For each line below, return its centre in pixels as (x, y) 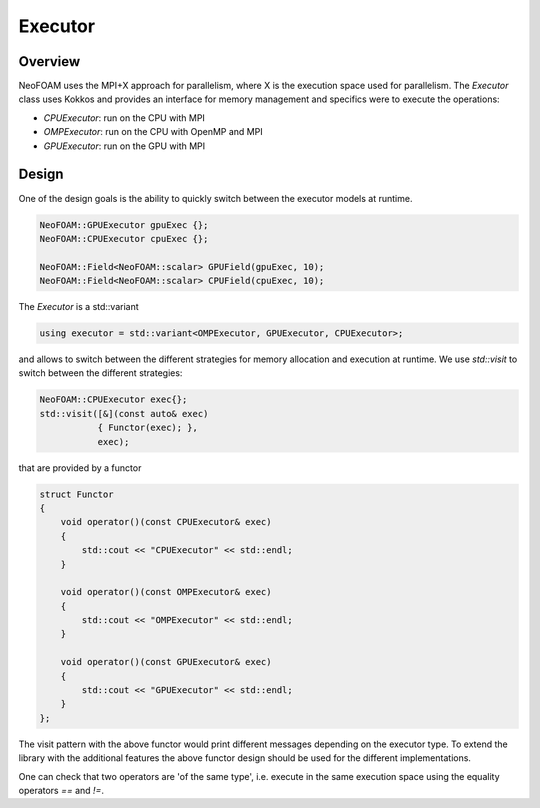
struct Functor (76, 494)
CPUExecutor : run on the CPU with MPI (124, 117)
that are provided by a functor (80, 467)
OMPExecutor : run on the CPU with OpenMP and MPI (153, 132)
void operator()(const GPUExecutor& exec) (166, 662)
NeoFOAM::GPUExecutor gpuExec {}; (124, 224)
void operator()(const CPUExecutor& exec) (166, 522)
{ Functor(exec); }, (148, 428)
